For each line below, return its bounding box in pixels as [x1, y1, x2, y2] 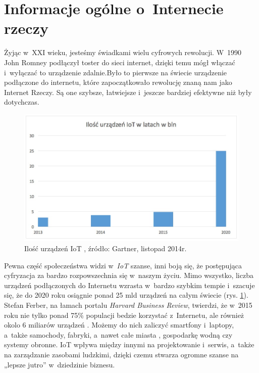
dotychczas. [4, 97, 39, 107]
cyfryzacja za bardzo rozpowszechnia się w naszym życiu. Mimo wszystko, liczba [4, 270, 253, 281]
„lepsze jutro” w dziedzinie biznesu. [4, 359, 115, 369]
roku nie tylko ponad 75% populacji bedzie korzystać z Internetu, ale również [4, 309, 244, 320]
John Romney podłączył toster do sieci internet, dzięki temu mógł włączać [4, 57, 235, 67]
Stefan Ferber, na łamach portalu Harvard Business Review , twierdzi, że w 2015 [4, 300, 252, 310]
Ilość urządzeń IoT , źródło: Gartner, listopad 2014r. [24, 243, 187, 254]
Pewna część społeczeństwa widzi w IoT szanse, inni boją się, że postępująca [4, 260, 242, 270]
